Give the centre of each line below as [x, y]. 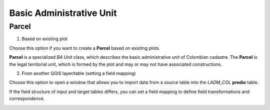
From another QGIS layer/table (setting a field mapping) [79, 73]
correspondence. [27, 99]
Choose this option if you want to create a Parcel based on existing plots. [85, 48]
